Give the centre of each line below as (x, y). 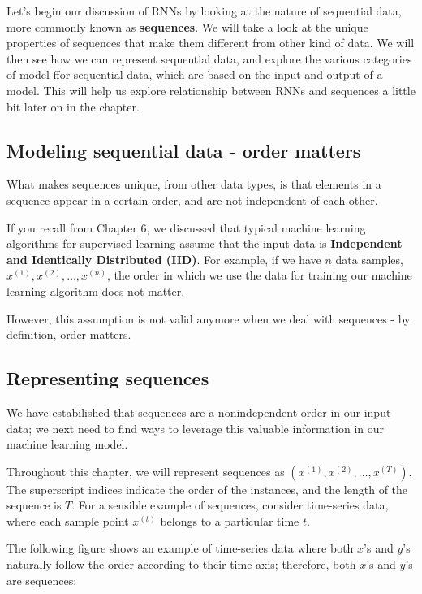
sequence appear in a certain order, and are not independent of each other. (192, 199)
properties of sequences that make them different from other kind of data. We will (211, 43)
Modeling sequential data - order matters (184, 150)
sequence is (34, 505)
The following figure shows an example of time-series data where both (180, 548)
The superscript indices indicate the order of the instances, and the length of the (207, 489)
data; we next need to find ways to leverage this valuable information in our (195, 428)
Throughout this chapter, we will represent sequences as (146, 471)
